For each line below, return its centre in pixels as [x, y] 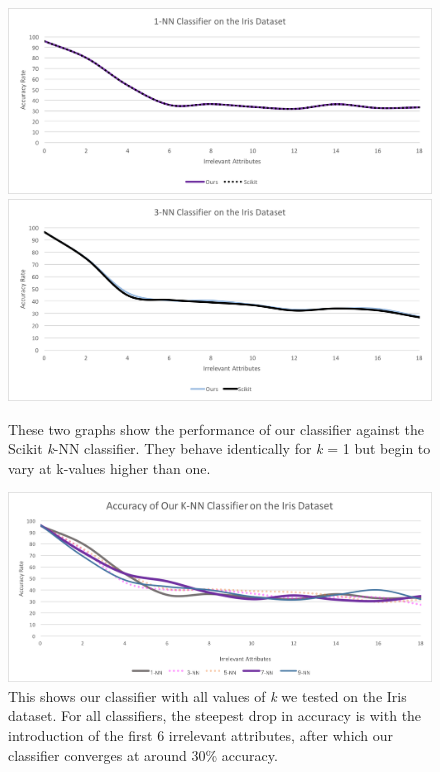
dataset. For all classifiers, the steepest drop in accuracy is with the [215, 715]
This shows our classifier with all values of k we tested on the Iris [207, 695]
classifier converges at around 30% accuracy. [143, 754]
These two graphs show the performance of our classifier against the [216, 428]
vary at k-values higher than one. [109, 467]
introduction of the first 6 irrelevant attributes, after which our [201, 734]
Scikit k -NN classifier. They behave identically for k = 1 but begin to [219, 448]
